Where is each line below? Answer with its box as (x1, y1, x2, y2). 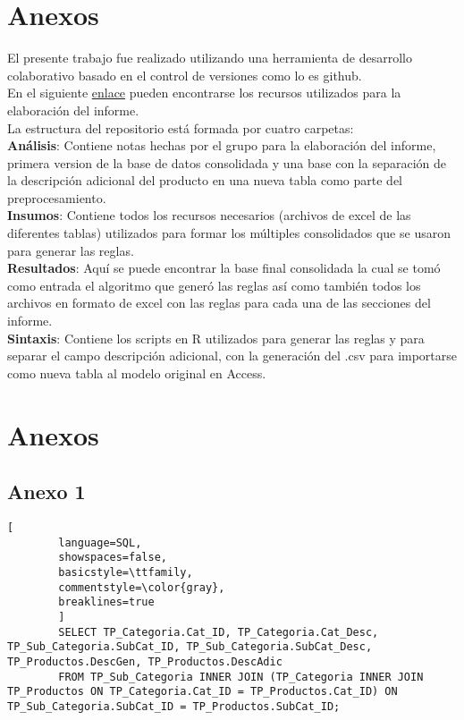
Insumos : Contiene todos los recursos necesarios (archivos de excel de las (7, 206, 411, 224)
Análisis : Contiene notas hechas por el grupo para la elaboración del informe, (7, 136, 436, 155)
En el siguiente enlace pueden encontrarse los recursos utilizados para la (7, 83, 401, 102)
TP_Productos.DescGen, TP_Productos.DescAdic (7, 655, 283, 668)
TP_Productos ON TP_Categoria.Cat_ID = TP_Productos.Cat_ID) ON (7, 685, 398, 699)
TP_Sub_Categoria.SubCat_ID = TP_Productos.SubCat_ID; (7, 699, 341, 713)
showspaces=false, (58, 551, 167, 564)
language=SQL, (58, 536, 142, 549)
